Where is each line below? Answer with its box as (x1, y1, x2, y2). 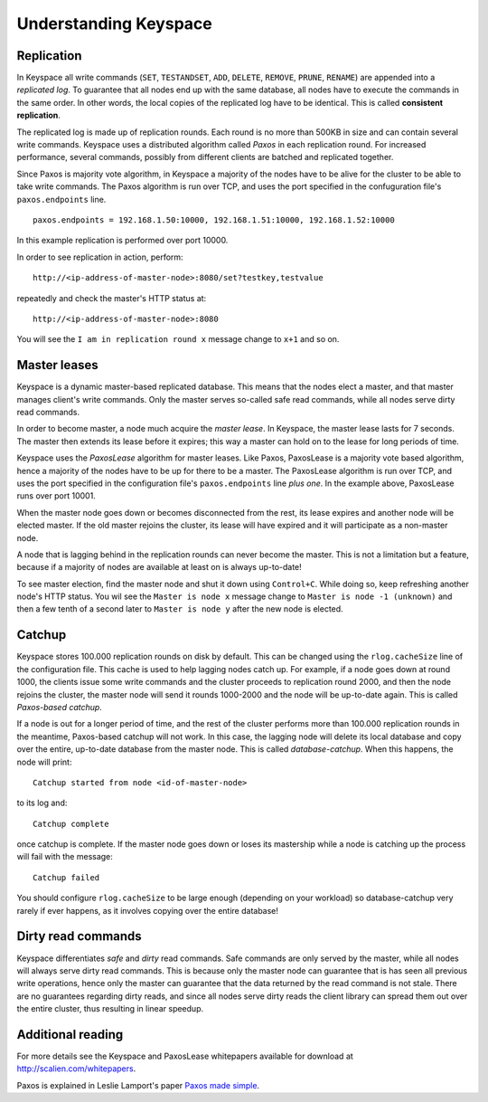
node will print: (16, 756, 72, 767)
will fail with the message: (16, 851, 113, 862)
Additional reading (16, 1027, 124, 1042)
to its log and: (16, 797, 68, 809)
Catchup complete (33, 819, 109, 829)
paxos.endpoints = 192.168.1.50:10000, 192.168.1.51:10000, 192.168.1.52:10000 (33, 214, 395, 225)
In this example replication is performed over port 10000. (16, 235, 229, 246)
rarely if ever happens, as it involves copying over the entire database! (16, 905, 279, 916)
